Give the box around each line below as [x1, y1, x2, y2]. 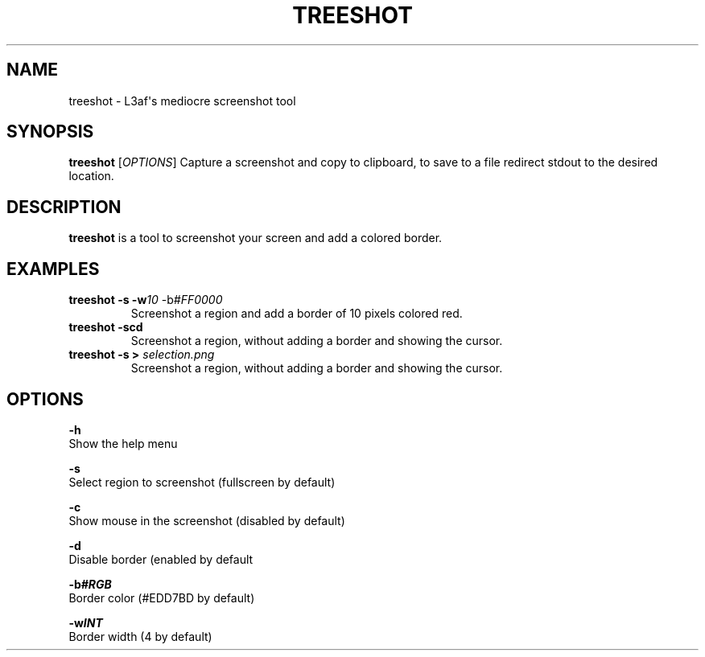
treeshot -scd [68, 320, 143, 335]
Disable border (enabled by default [68, 552, 254, 566]
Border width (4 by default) [68, 629, 212, 643]
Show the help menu [68, 436, 178, 450]
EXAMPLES [6, 258, 100, 279]
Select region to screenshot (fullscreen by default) [68, 474, 336, 489]
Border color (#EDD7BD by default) [68, 590, 255, 605]
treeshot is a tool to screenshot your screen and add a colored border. [68, 231, 443, 245]
